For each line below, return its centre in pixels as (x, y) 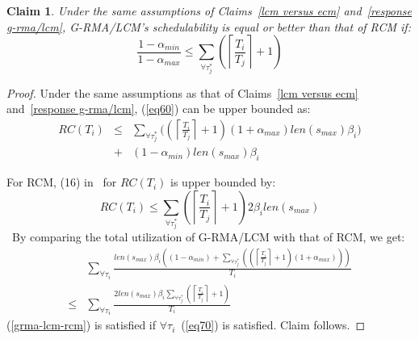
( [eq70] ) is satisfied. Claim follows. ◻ (273, 325)
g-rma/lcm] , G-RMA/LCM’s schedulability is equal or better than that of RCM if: (209, 26)
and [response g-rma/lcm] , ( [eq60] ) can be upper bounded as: (159, 109)
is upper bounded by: (223, 182)
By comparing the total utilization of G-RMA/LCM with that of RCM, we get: (208, 237)
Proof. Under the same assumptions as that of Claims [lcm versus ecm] (182, 92)
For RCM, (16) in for (62, 182)
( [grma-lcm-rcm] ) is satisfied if (82, 325)
